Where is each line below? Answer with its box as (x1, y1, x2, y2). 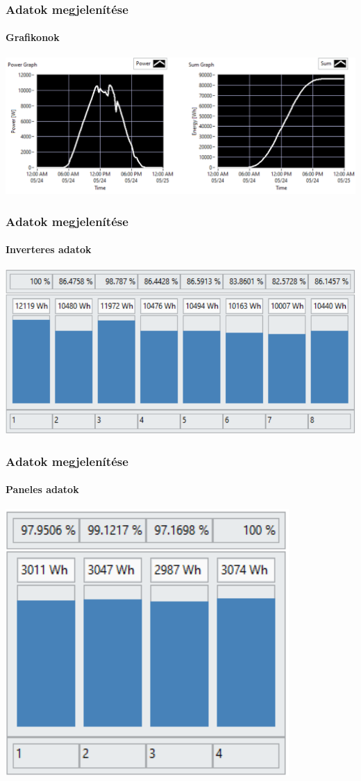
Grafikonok (6, 30, 60, 45)
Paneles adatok (6, 482, 79, 497)
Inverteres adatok (6, 242, 92, 257)
